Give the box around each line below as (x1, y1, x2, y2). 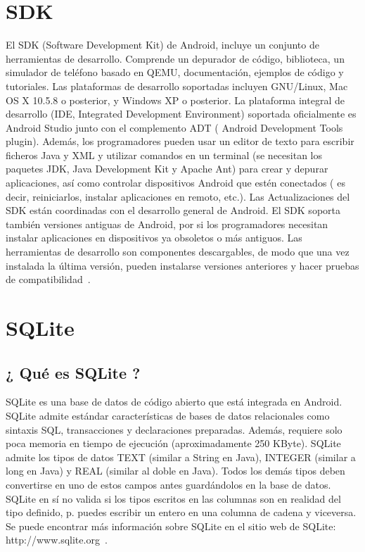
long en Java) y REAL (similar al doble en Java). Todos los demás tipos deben (6, 463, 345, 478)
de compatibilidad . (6, 272, 91, 287)
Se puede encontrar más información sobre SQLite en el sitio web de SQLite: (6, 518, 336, 533)
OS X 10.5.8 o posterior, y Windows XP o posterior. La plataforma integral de (6, 92, 345, 107)
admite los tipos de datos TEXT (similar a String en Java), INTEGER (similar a (6, 449, 356, 464)
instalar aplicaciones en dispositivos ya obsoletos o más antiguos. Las (6, 230, 302, 245)
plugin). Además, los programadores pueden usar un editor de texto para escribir (6, 134, 354, 149)
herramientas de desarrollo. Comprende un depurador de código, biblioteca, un (6, 51, 345, 65)
